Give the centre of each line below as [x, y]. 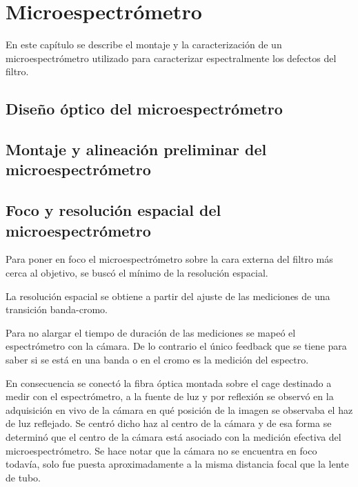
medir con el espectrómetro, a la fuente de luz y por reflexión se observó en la [170, 396]
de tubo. [23, 477]
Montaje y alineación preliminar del [136, 149]
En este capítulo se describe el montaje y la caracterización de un [144, 44]
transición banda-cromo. [57, 309]
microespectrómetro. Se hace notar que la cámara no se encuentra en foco [161, 450]
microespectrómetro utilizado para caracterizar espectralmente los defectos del [171, 58]
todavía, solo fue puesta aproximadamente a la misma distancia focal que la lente [177, 464]
